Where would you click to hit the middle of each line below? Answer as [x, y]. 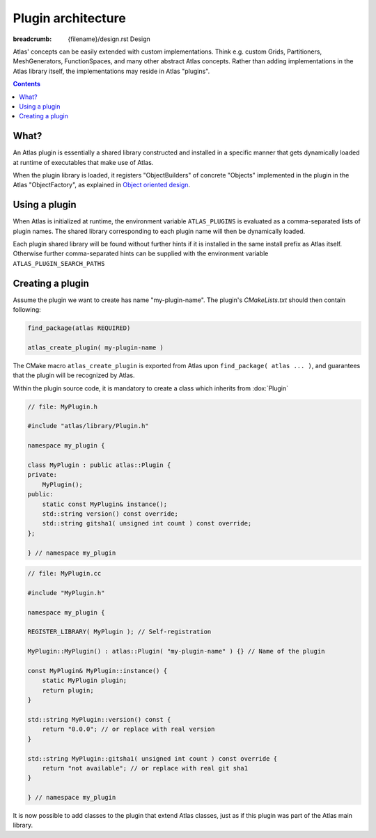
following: [27, 310]
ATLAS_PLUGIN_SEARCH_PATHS [59, 263]
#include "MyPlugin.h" [66, 593]
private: [42, 475]
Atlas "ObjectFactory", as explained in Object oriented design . [102, 185]
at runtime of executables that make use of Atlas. [83, 162]
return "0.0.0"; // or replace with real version [128, 729]
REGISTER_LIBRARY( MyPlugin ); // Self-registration [119, 632]
